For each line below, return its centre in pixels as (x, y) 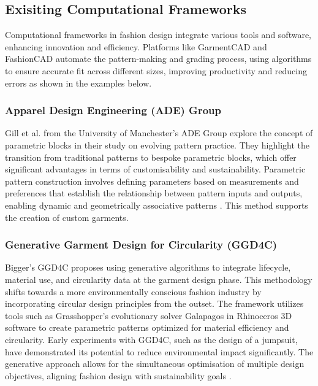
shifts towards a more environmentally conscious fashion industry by (133, 291)
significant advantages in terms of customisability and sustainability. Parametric (155, 169)
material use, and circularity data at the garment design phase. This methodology (159, 279)
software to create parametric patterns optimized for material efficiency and (147, 327)
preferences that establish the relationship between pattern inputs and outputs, (154, 193)
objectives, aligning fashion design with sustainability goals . (118, 375)
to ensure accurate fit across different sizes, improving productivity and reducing (156, 70)
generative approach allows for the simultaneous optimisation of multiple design (155, 364)
